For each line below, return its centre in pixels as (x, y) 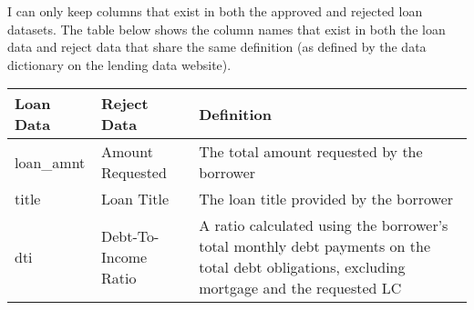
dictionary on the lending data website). (119, 64)
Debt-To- (130, 235)
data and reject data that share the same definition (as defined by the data (217, 47)
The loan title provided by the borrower (326, 199)
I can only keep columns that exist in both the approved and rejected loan (215, 11)
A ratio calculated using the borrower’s (324, 225)
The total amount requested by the (311, 152)
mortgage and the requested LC (300, 288)
